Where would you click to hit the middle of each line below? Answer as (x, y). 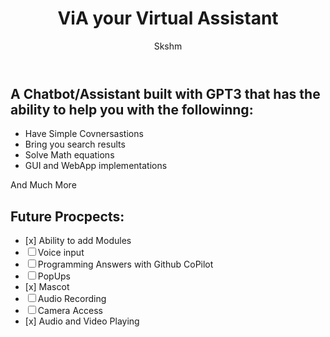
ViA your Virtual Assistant (168, 18)
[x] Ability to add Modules (78, 241)
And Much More (43, 185)
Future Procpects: (67, 216)
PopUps (54, 276)
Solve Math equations (69, 155)
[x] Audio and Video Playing (82, 321)
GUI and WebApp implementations (96, 166)
